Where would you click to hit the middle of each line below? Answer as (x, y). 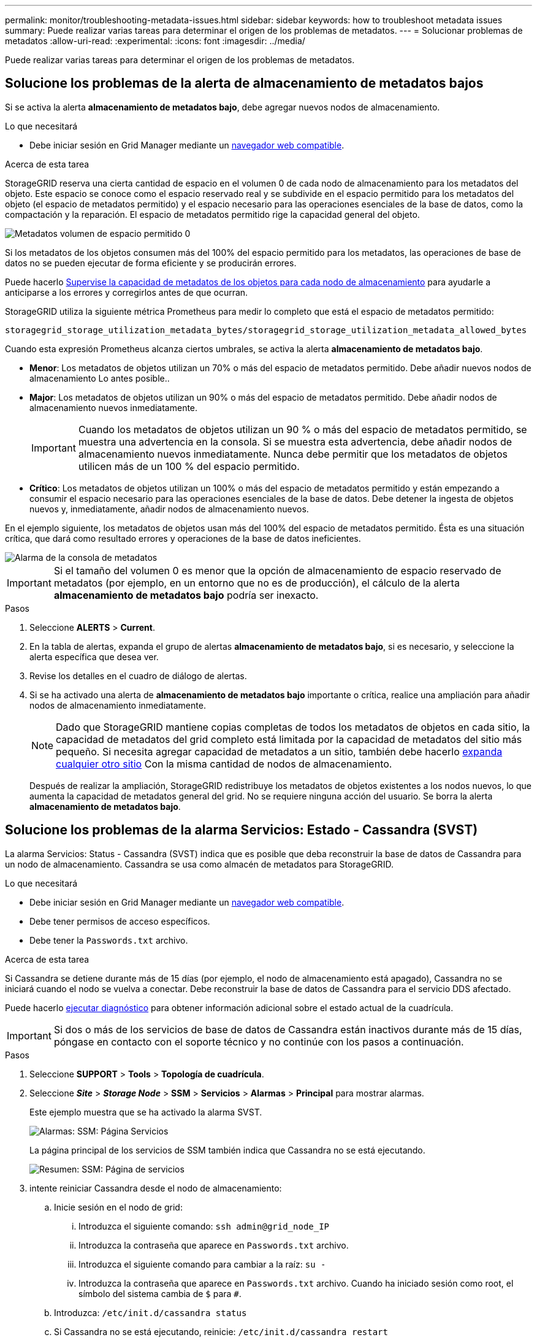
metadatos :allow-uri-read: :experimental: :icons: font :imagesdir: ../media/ (155, 41)
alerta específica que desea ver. (94, 657)
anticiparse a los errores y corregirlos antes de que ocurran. (127, 292)
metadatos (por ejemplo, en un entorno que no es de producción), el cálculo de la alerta (257, 583)
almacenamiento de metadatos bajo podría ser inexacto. (186, 595)
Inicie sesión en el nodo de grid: (118, 1207)
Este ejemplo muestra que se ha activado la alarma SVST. (146, 1112)
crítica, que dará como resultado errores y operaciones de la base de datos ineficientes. (183, 538)
